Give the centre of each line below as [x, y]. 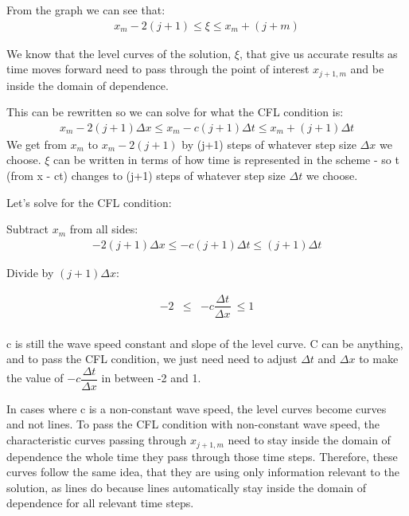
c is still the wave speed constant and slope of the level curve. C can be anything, [205, 343]
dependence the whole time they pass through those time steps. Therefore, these [202, 456]
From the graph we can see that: [86, 10]
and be [367, 69]
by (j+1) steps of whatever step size [269, 144]
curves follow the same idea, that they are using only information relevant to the [203, 472]
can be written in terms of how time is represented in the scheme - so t [226, 160]
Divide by [30, 272]
